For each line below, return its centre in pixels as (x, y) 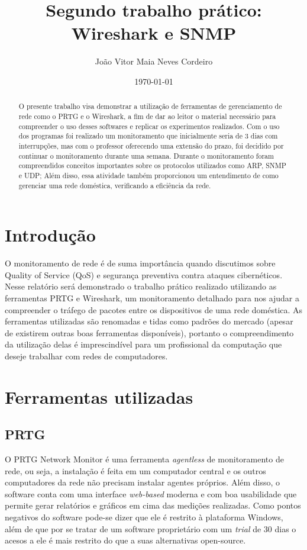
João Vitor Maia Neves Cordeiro (154, 61)
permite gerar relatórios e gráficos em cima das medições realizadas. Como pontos (153, 505)
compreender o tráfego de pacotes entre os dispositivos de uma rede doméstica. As (154, 309)
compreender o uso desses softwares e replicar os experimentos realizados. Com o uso (149, 126)
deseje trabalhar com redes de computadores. (86, 356)
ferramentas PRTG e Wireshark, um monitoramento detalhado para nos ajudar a (152, 297)
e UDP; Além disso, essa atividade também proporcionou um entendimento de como (148, 175)
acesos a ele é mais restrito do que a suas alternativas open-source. (125, 540)
